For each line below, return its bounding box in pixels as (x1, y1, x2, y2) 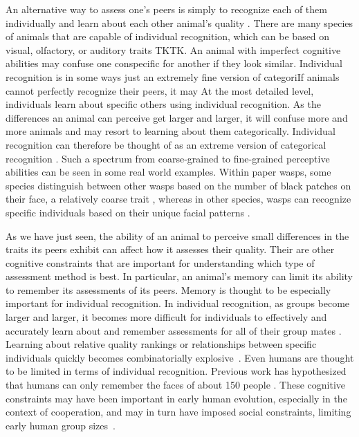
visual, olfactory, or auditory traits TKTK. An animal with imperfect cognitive (6, 42, 341, 57)
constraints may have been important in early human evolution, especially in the (6, 391, 347, 405)
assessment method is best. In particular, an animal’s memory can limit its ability (6, 269, 353, 283)
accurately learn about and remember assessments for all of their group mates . (6, 323, 342, 337)
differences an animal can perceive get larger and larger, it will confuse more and (6, 110, 348, 124)
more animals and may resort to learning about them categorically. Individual (6, 124, 335, 138)
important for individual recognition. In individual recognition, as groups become (6, 296, 350, 310)
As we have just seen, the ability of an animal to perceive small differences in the (6, 228, 349, 243)
